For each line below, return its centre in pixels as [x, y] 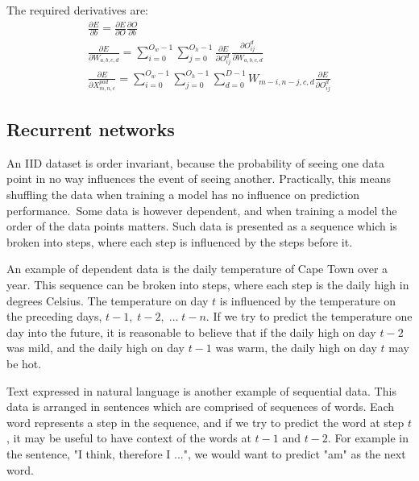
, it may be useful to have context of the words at [129, 438]
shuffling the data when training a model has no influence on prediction [183, 195]
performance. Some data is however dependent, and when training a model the [202, 210]
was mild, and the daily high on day [95, 348]
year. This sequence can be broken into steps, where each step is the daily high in [208, 284]
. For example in [368, 438]
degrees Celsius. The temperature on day [108, 300]
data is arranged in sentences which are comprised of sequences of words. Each [201, 406]
